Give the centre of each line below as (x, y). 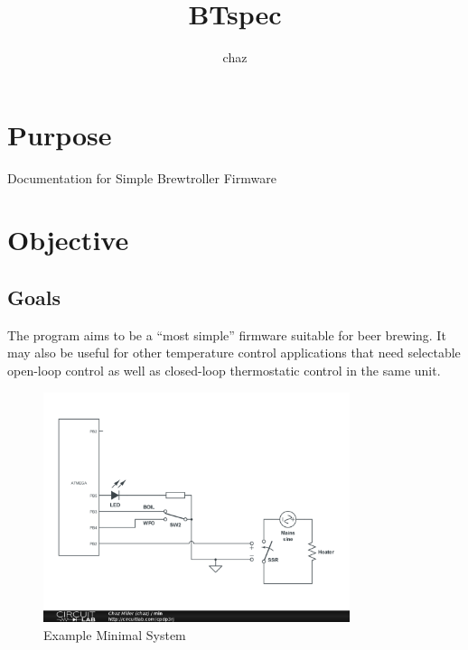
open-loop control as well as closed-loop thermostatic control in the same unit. (224, 371)
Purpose (60, 134)
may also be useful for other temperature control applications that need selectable (234, 353)
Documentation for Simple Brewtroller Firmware (142, 177)
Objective (68, 240)
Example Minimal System (115, 634)
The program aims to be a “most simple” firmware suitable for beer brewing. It (227, 334)
